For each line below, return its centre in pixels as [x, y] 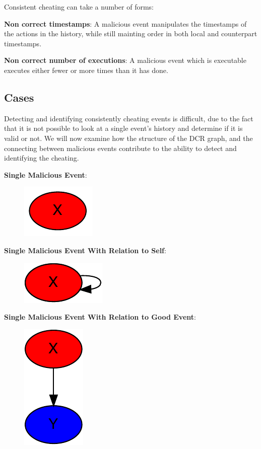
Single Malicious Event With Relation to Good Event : [100, 317]
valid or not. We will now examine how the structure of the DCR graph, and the [128, 138]
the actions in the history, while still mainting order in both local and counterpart [131, 33]
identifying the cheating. [42, 158]
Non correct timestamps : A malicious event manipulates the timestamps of [125, 23]
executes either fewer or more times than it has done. [86, 70]
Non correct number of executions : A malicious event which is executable [125, 60]
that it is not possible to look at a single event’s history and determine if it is [123, 128]
